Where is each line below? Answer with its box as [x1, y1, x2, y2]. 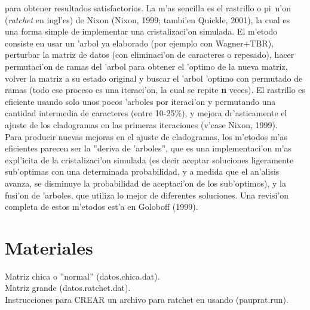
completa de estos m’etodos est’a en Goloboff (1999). [5, 200, 198, 213]
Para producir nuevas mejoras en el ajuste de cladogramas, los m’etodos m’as [5, 130, 288, 142]
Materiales [5, 235, 93, 259]
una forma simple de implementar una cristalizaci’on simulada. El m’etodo [5, 25, 278, 38]
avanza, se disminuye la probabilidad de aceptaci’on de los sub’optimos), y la [5, 176, 286, 189]
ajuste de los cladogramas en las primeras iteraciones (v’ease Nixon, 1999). [5, 118, 278, 131]
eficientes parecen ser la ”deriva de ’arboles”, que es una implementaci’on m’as [5, 142, 291, 154]
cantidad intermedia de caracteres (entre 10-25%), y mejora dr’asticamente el [5, 107, 287, 119]
